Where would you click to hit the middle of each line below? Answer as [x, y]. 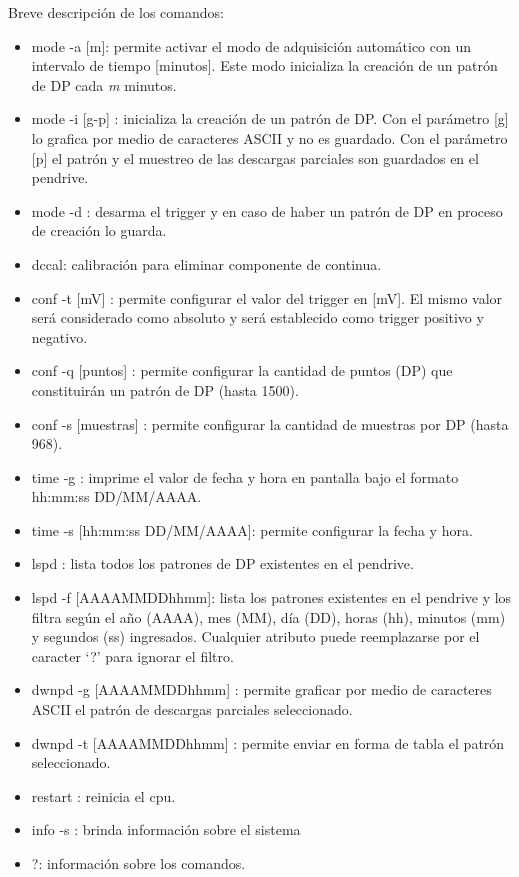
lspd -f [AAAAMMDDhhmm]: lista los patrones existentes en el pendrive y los [271, 597]
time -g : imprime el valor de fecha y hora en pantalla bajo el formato [245, 476]
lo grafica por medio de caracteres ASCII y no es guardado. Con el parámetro [269, 137]
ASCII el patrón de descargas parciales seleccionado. [192, 709]
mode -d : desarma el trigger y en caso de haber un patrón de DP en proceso [267, 210]
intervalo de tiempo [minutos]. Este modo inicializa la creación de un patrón [264, 65]
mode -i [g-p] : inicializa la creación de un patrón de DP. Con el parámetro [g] [270, 118]
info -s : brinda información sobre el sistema [166, 829]
